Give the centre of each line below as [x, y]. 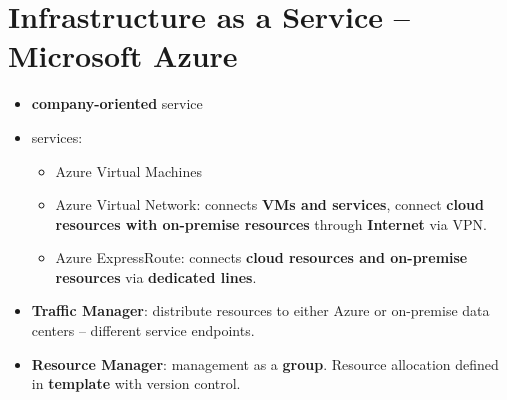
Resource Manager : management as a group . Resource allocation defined [265, 363]
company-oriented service [117, 103]
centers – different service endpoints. [143, 330]
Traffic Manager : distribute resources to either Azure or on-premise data [260, 310]
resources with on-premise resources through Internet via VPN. [271, 223]
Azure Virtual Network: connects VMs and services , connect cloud [269, 204]
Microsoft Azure [123, 55]
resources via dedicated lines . [156, 276]
